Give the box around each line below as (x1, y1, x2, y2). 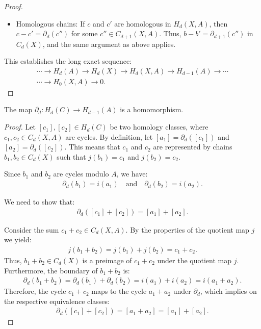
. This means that (64, 141, 120, 152)
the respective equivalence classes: (4, 295, 110, 306)
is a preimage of (82, 255, 132, 265)
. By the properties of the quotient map (125, 224, 249, 235)
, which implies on (200, 286, 257, 296)
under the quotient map (157, 255, 232, 265)
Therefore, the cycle (4, 286, 66, 296)
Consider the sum (4, 224, 59, 235)
